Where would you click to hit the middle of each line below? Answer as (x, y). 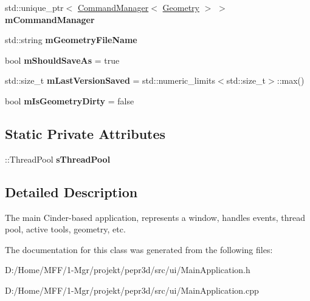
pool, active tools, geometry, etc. (65, 229)
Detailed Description (71, 191)
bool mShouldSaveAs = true (62, 60)
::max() (291, 80)
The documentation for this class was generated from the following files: (139, 249)
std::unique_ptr (34, 7)
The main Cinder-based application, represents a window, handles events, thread (155, 217)
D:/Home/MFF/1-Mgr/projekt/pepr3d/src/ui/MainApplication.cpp (132, 290)
